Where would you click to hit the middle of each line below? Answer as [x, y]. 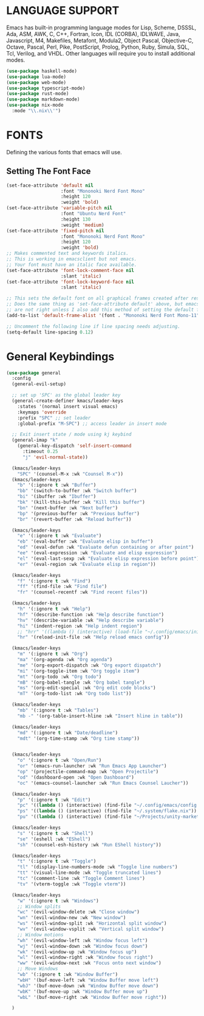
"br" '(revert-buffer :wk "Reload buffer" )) [74, 519]
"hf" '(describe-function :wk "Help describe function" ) [91, 614]
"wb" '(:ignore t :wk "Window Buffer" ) [68, 975]
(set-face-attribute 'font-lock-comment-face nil [70, 270]
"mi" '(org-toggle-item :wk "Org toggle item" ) [78, 671]
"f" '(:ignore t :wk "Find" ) [54, 581]
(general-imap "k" [35, 440]
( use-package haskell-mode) [42, 71]
